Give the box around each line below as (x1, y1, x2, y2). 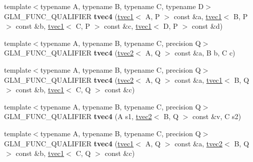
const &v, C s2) (193, 111, 241, 122)
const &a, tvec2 (174, 138, 223, 148)
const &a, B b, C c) (174, 47, 235, 58)
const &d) (192, 21, 223, 31)
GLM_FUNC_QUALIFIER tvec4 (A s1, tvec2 (4, 111, 152, 122)
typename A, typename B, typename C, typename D (40, 1, 204, 11)
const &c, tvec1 (104, 21, 152, 31)
